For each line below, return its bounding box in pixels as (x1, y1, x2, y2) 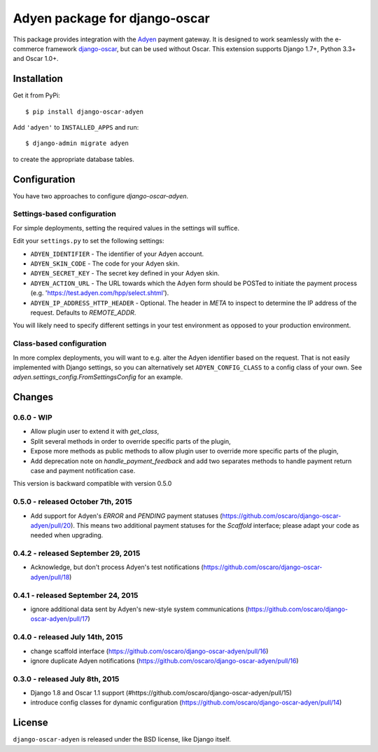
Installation (13, 73, 63, 85)
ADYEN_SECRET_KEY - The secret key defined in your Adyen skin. (30, 269, 220, 278)
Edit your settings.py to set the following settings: (13, 237, 164, 245)
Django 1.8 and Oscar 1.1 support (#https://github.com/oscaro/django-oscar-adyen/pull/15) (30, 689, 292, 697)
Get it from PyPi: (13, 91, 61, 100)
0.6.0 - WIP (13, 413, 52, 423)
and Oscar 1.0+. (13, 55, 59, 63)
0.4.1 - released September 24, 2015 (13, 590, 139, 600)
